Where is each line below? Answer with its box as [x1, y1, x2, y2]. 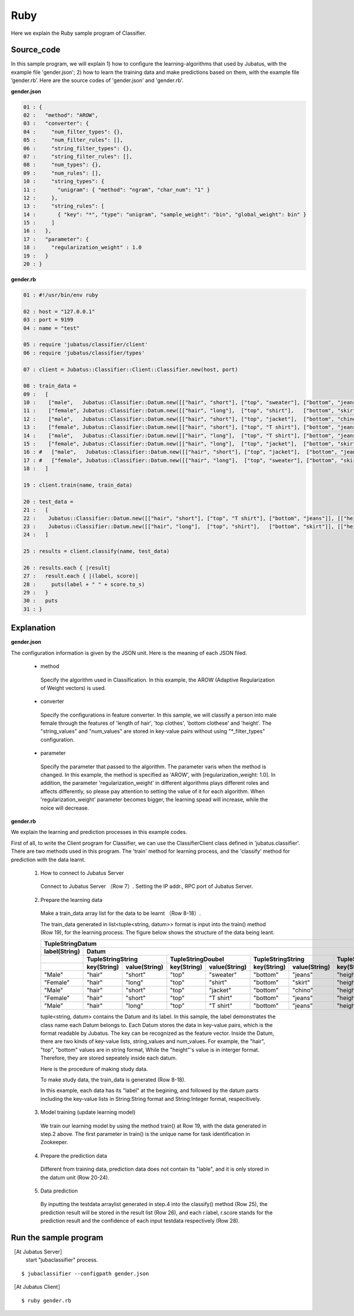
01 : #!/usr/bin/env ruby [23, 292, 99, 298]
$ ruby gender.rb [21, 1297, 71, 1304]
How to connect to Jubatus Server [40, 869, 124, 877]
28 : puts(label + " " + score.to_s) [23, 581, 145, 588]
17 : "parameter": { [23, 236, 89, 242]
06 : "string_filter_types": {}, [23, 145, 133, 152]
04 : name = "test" [23, 325, 80, 331]
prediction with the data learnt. [11, 856, 86, 863]
